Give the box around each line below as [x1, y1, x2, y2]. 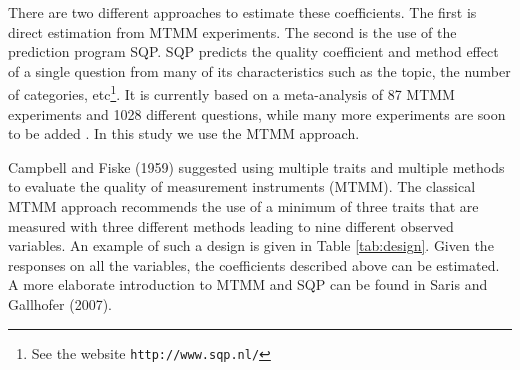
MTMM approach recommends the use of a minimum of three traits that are [8, 196, 479, 216]
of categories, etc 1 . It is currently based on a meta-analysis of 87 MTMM [8, 81, 455, 105]
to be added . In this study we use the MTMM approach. [8, 123, 360, 144]
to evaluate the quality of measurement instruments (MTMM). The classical [8, 176, 476, 197]
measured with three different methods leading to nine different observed [8, 215, 454, 236]
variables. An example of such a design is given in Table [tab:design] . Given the [8, 235, 494, 256]
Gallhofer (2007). [8, 293, 112, 314]
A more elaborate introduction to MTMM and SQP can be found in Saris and [8, 274, 488, 295]
